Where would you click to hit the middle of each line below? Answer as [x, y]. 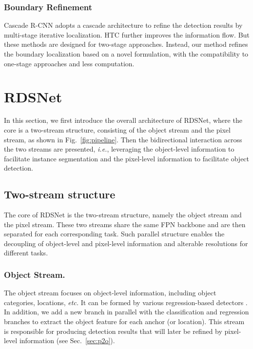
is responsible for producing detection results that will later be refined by [113, 331]
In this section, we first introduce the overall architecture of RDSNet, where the [123, 120]
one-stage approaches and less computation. [69, 63]
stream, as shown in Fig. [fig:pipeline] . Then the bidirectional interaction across [123, 139]
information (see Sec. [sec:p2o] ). [67, 340]
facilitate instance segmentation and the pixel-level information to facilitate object [127, 158]
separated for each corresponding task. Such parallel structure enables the [114, 234]
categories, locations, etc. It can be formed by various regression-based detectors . [126, 302]
